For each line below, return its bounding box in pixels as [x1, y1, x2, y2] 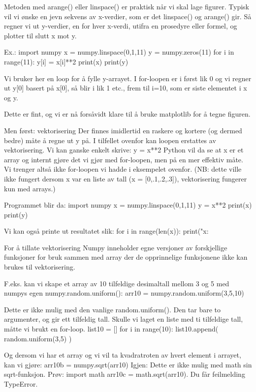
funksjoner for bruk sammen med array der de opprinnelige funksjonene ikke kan [4, 252, 248, 262]
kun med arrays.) [4, 183, 56, 193]
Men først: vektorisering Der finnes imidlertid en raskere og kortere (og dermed [4, 125, 242, 135]
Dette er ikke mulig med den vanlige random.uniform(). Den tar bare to [4, 304, 221, 314]
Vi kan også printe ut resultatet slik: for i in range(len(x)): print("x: [4, 226, 209, 236]
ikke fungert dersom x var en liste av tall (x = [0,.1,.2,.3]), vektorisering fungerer [4, 173, 247, 183]
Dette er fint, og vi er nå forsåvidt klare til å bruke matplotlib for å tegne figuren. [4, 109, 251, 119]
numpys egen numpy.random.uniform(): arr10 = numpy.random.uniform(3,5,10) [4, 288, 244, 298]
